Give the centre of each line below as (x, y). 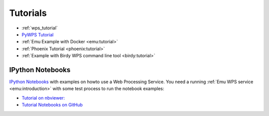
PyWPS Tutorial (38, 34)
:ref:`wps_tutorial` (40, 28)
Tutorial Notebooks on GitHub (52, 105)
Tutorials (28, 13)
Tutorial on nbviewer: (43, 98)
